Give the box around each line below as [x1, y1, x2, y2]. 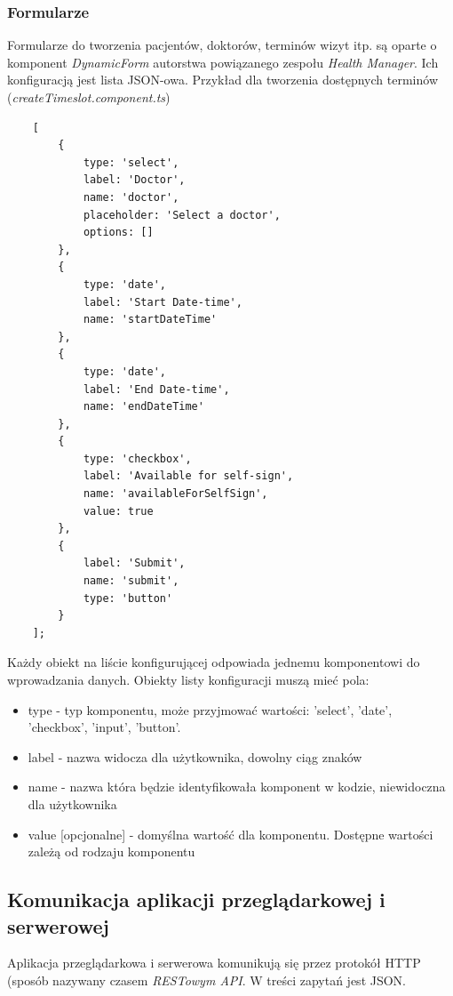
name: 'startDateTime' [83, 313, 218, 326]
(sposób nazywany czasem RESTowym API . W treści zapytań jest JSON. [7, 970, 407, 989]
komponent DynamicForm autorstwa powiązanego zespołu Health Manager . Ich [7, 52, 439, 71]
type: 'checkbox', [83, 452, 192, 465]
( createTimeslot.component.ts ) [7, 88, 171, 106]
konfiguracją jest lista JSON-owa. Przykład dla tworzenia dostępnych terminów [7, 70, 438, 89]
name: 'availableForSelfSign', [83, 487, 268, 501]
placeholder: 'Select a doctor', [83, 208, 281, 221]
